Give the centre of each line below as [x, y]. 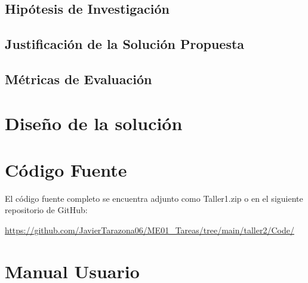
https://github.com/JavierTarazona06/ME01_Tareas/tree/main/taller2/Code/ [150, 230]
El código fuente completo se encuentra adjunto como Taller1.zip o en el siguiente [154, 198]
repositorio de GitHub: [46, 210]
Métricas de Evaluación [78, 79]
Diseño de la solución [94, 123]
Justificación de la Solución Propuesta [125, 44]
